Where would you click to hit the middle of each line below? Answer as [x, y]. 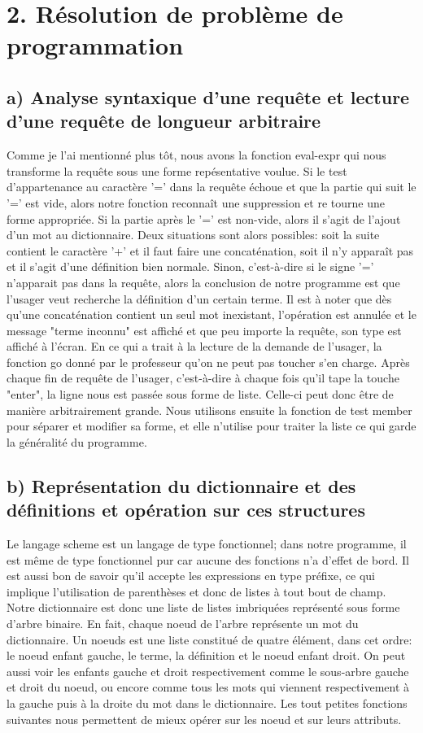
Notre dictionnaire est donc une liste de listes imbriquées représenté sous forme [203, 607]
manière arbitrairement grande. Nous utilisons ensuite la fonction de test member [209, 410]
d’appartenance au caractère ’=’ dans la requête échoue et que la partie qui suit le [211, 187]
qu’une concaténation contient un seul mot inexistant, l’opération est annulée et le [211, 314]
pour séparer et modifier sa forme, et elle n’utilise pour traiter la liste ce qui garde [211, 426]
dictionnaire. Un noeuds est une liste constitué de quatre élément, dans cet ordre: [209, 639]
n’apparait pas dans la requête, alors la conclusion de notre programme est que [203, 282]
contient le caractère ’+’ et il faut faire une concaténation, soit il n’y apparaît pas [210, 250]
